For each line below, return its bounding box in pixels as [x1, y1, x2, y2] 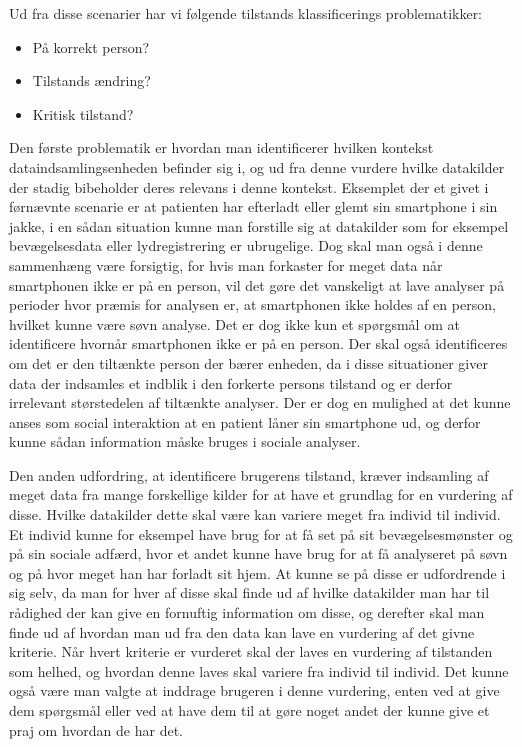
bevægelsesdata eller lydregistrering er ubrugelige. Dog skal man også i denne [9, 235, 483, 256]
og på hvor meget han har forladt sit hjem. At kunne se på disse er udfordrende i [9, 562, 506, 583]
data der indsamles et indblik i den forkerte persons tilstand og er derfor [9, 372, 453, 393]
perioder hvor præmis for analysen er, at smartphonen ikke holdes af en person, [9, 294, 496, 315]
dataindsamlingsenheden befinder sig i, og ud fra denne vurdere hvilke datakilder [9, 156, 505, 177]
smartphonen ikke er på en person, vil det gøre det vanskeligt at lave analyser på [9, 274, 505, 295]
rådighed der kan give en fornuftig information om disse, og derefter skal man [9, 602, 485, 623]
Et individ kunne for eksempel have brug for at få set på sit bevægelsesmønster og [9, 523, 513, 544]
